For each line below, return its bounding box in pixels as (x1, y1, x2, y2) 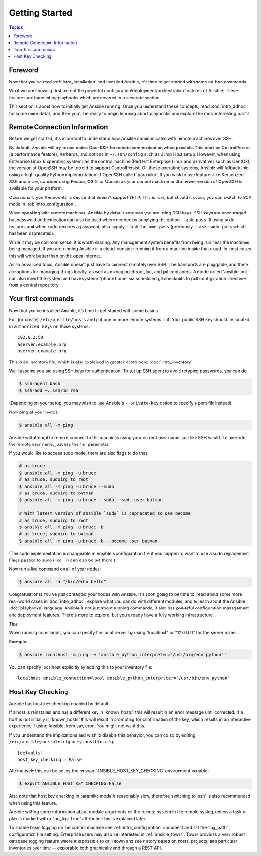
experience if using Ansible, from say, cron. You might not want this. (9, 723, 146, 729)
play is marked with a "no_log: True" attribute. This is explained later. (9, 816, 147, 822)
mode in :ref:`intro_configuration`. (9, 201, 76, 207)
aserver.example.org (17, 341, 66, 347)
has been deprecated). (9, 230, 55, 236)
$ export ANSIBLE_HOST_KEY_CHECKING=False (19, 781, 122, 786)
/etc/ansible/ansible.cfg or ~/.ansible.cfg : (9, 739, 114, 745)
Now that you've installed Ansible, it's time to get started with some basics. (9, 308, 160, 313)
